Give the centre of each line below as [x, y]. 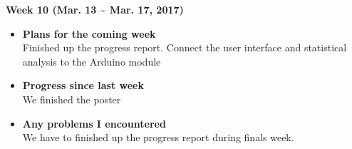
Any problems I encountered [94, 123]
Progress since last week [83, 85]
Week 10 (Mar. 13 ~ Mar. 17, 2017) [95, 9]
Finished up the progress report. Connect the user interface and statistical [185, 47]
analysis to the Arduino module [92, 61]
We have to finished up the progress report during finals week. [158, 137]
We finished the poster [72, 99]
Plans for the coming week [89, 33]
